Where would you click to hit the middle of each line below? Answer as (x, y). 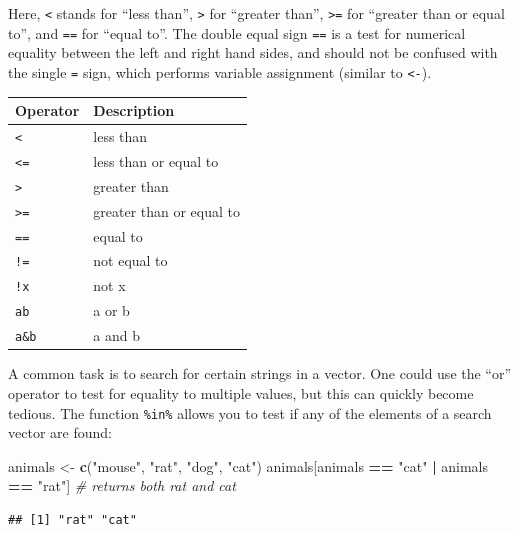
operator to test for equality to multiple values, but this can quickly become (241, 392)
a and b (116, 335)
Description (134, 110)
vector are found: (60, 432)
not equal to (130, 260)
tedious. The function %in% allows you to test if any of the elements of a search (250, 412)
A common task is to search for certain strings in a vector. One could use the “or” (260, 373)
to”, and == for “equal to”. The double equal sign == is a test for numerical (237, 32)
